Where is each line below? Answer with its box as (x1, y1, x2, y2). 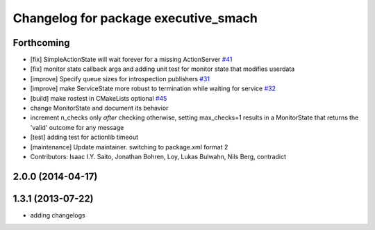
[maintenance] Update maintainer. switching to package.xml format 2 (30, 142, 228, 151)
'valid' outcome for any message (30, 123, 124, 131)
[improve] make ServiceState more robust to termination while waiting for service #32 (30, 84, 276, 93)
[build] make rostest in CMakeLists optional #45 (30, 94, 167, 102)
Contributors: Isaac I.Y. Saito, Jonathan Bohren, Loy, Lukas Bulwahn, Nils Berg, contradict (30, 152, 286, 161)
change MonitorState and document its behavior (30, 104, 169, 113)
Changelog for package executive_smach (12, 10, 258, 26)
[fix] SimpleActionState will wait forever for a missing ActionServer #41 (30, 56, 233, 64)
